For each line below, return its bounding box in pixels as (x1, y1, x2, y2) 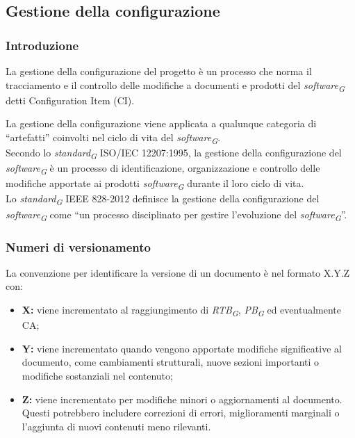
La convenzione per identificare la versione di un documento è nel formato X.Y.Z (6, 265, 350, 279)
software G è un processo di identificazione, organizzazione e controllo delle (6, 161, 320, 177)
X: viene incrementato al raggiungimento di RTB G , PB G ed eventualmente (22, 302, 341, 318)
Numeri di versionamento (6, 238, 151, 255)
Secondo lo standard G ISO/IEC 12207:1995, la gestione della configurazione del (6, 145, 342, 161)
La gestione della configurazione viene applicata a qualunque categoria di (6, 116, 317, 131)
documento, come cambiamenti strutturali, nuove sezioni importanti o (22, 355, 320, 369)
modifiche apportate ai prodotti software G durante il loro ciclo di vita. (6, 176, 304, 193)
